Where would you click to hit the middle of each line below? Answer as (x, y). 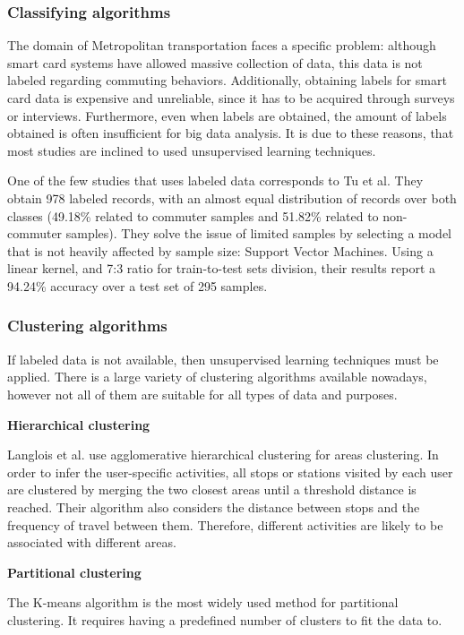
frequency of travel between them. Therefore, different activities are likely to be (225, 524)
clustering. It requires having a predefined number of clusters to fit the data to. (225, 619)
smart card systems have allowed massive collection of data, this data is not (215, 62)
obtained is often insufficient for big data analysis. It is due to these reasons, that (231, 133)
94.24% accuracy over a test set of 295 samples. (137, 285)
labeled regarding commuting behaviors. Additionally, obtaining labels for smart (227, 80)
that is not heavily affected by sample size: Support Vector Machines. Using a (220, 250)
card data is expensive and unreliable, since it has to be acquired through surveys (231, 98)
